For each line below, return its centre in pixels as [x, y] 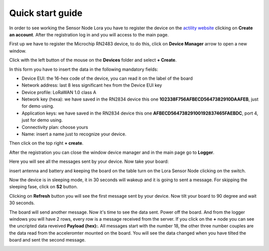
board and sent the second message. [48, 240]
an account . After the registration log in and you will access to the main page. [89, 34]
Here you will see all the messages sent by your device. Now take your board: [89, 161]
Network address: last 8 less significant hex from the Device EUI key [92, 85]
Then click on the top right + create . [46, 143]
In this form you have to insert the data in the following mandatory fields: [84, 69]
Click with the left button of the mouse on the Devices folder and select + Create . [93, 60]
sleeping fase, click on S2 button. [44, 187]
